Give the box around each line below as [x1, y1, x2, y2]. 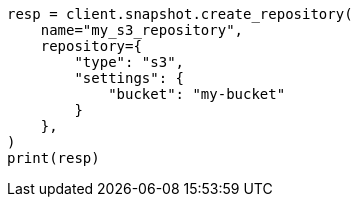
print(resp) [7, 150, 100, 166]
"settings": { [74, 70, 185, 86]
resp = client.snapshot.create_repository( [7, 6, 353, 22]
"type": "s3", [74, 54, 185, 70]
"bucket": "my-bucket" [108, 86, 286, 102]
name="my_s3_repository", [40, 22, 244, 38]
